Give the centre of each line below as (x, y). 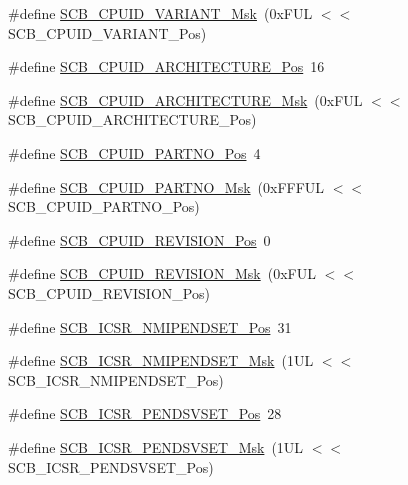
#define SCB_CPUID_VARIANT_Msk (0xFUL (160, 13)
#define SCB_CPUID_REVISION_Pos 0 (139, 239)
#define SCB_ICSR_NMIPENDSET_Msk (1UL (161, 360)
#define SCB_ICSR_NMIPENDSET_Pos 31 (150, 326)
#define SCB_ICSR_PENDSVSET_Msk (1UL (156, 446)
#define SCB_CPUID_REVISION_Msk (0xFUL (162, 273)
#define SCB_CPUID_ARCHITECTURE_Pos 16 (166, 66)
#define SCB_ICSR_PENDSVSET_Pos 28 (145, 413)
